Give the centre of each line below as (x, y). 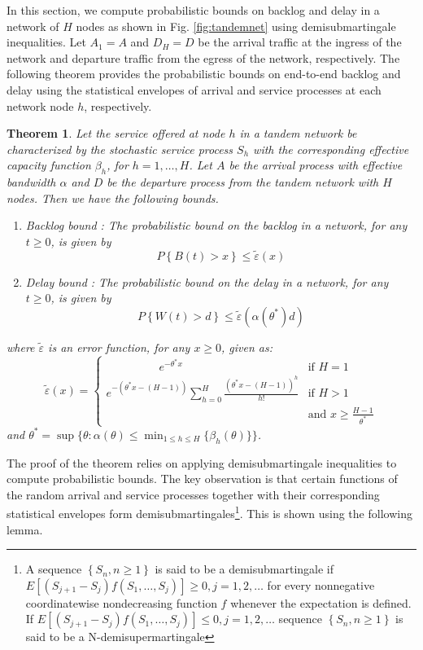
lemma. (25, 529)
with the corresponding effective (331, 149)
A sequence (54, 569)
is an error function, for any (119, 347)
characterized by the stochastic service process (120, 149)
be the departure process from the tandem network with (243, 182)
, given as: (247, 347)
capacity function (49, 165)
